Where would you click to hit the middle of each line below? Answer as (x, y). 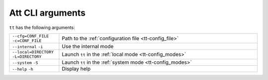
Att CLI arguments (47, 13)
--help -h (23, 69)
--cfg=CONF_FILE (31, 36)
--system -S (25, 63)
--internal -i (28, 47)
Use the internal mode (88, 46)
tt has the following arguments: (42, 27)
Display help (76, 69)
